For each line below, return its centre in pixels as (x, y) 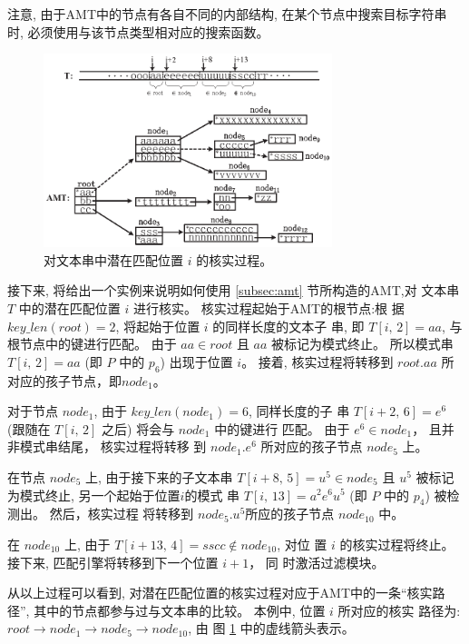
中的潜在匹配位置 (69, 308)
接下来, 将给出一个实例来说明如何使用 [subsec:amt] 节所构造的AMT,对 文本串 (234, 290)
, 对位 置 (302, 544)
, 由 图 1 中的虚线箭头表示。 (271, 628)
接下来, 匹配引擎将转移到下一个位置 (113, 562)
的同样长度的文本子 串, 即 (288, 326)
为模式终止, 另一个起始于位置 (94, 495)
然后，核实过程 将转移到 (122, 514)
